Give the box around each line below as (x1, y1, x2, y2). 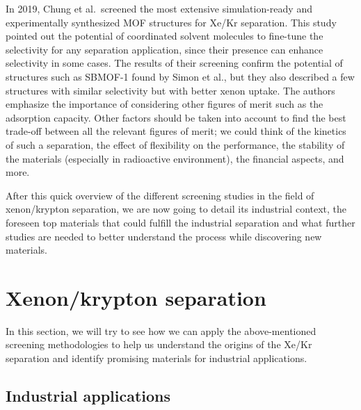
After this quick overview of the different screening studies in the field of (6, 188, 314, 202)
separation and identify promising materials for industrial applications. (6, 351, 307, 365)
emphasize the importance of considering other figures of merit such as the (6, 97, 323, 111)
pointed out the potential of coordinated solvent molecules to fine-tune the (6, 28, 323, 43)
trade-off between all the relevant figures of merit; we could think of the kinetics (6, 124, 346, 138)
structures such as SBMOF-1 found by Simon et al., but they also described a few (6, 69, 355, 83)
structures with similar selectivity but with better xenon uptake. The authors (6, 83, 335, 97)
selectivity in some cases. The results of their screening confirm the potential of (6, 56, 343, 70)
